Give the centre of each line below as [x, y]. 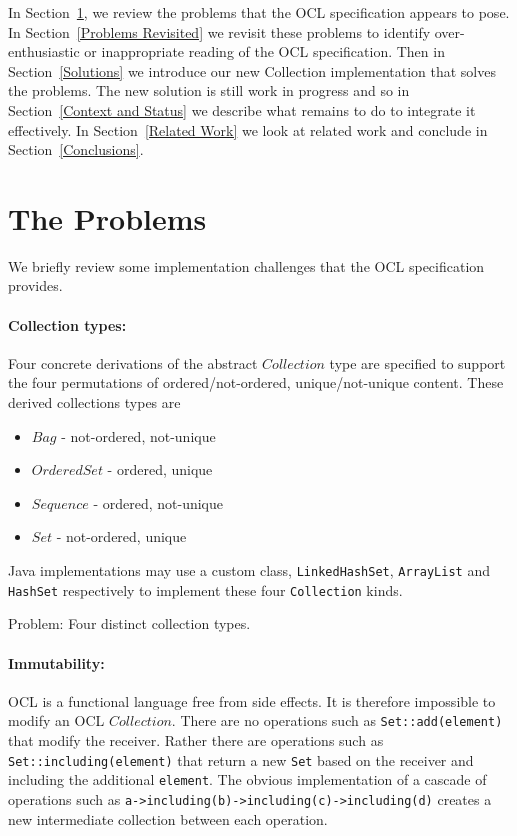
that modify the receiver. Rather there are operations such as [196, 739]
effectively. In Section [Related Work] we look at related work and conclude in [248, 129]
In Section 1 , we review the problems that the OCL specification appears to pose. [259, 12]
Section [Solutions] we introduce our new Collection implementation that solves [252, 70]
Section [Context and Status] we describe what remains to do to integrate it [242, 109]
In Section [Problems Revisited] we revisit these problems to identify [219, 31]
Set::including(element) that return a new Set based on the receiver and [241, 759]
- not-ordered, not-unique [138, 435]
